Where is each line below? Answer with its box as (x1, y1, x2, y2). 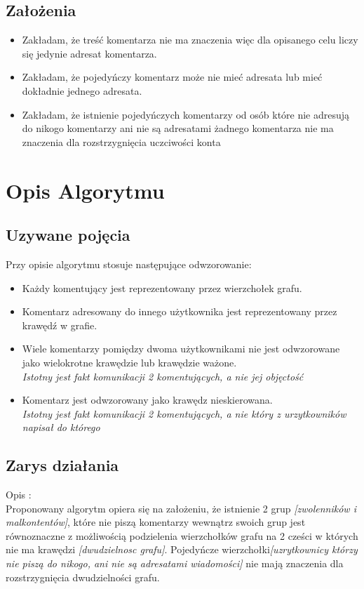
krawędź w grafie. (22, 317, 97, 332)
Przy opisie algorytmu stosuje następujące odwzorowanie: (6, 256, 252, 271)
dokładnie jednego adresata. (22, 83, 142, 98)
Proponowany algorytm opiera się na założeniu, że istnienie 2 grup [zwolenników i (6, 501, 356, 515)
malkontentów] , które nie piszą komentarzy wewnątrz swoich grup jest (6, 515, 306, 529)
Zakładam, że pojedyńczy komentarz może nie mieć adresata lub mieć (22, 70, 323, 84)
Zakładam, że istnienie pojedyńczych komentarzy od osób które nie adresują (22, 107, 350, 121)
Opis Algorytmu (6, 176, 165, 204)
